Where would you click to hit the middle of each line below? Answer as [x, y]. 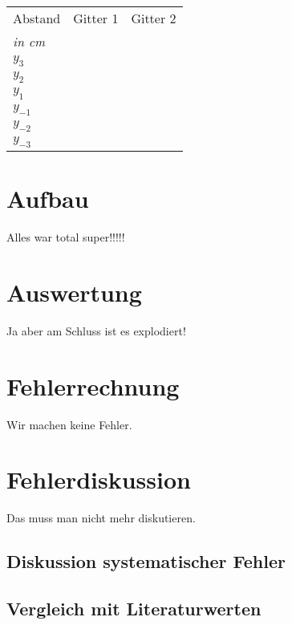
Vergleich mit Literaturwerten [134, 609]
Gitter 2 [154, 18]
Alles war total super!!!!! [66, 237]
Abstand [37, 18]
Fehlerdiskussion [99, 479]
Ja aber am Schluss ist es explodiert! [96, 330]
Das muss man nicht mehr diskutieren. [101, 518]
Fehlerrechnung [93, 386]
